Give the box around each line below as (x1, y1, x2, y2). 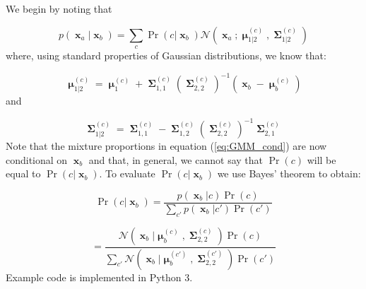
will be (307, 152, 336, 167)
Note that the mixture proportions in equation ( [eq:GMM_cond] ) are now (6, 138, 327, 153)
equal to (6, 166, 41, 181)
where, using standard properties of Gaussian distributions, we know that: (6, 47, 326, 62)
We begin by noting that (6, 1, 112, 16)
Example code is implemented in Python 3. (6, 269, 193, 284)
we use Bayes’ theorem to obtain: (217, 166, 361, 181)
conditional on (6, 152, 68, 167)
